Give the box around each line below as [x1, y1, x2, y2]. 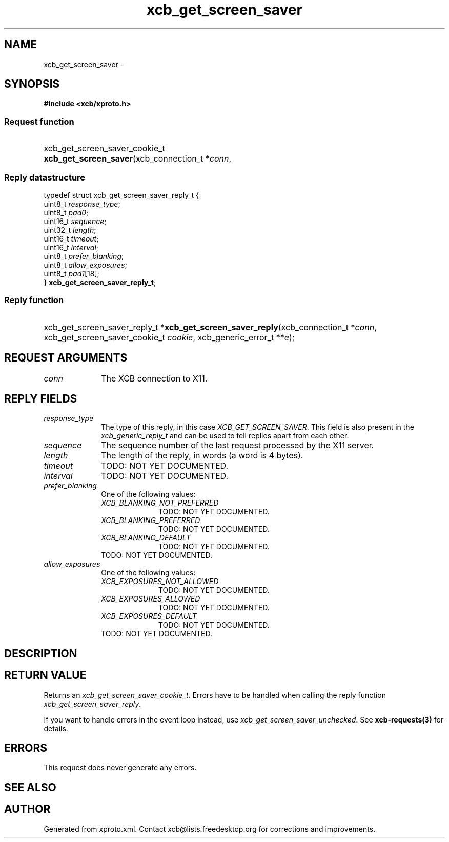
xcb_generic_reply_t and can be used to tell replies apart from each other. [101, 431, 349, 440]
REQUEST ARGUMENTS [4, 351, 128, 365]
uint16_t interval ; [44, 243, 99, 252]
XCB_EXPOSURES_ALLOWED [101, 594, 200, 604]
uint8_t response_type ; [44, 199, 120, 208]
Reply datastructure [4, 172, 86, 183]
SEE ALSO [4, 780, 56, 794]
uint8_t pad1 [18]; [44, 269, 99, 278]
